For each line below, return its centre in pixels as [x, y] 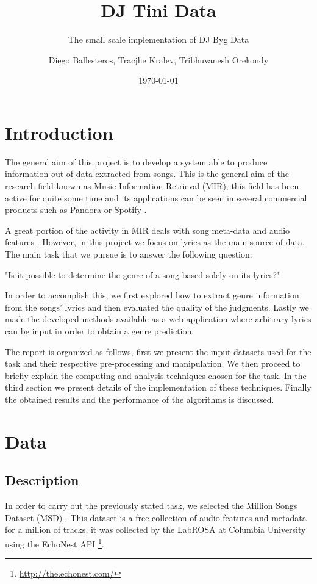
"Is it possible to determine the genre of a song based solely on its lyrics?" [143, 274]
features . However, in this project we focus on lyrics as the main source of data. [155, 242]
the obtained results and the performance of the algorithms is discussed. [140, 399]
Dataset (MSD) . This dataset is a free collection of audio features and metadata [156, 517]
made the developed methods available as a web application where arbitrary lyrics [158, 319]
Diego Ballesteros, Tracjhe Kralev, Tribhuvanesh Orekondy [158, 59]
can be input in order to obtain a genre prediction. [100, 330]
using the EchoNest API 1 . [55, 543]
